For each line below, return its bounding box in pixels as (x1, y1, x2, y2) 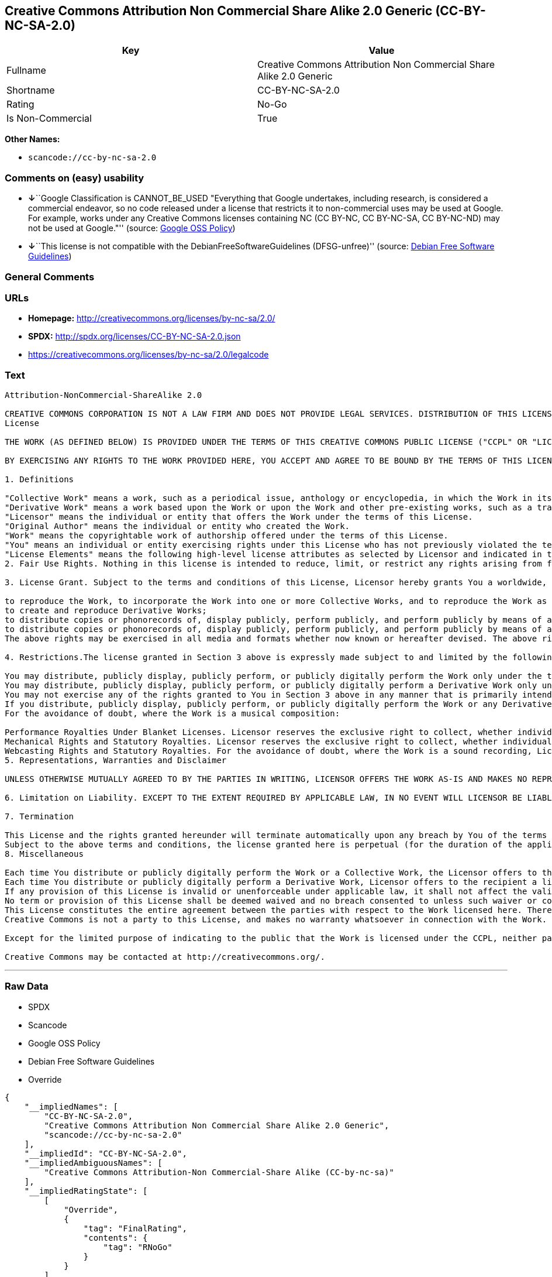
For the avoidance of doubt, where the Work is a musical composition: (5, 709, 340, 719)
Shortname (6, 84, 55, 97)
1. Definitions (5, 475, 74, 485)
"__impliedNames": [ (24, 1101, 118, 1111)
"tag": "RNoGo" (103, 1242, 172, 1252)
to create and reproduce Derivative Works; (5, 606, 207, 616)
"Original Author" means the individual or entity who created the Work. (5, 521, 350, 531)
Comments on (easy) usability (5, 171, 144, 184)
